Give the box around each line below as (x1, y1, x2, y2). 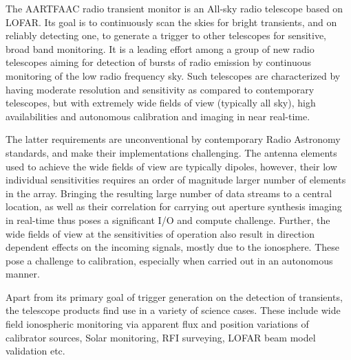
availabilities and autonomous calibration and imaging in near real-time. (6, 109, 310, 123)
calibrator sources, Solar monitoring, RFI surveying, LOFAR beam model (6, 330, 316, 344)
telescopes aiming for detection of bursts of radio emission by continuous (6, 55, 311, 69)
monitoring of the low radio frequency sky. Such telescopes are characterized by (6, 68, 341, 82)
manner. (6, 267, 40, 281)
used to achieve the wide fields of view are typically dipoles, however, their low (6, 159, 337, 173)
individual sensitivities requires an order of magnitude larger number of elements (6, 172, 346, 187)
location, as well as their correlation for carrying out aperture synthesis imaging (6, 199, 342, 214)
